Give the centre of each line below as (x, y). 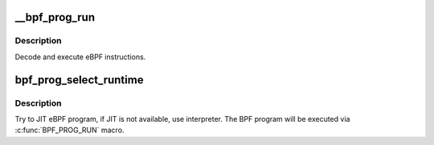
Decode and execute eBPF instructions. (80, 57)
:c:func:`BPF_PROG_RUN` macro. (70, 130)
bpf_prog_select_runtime (79, 80)
